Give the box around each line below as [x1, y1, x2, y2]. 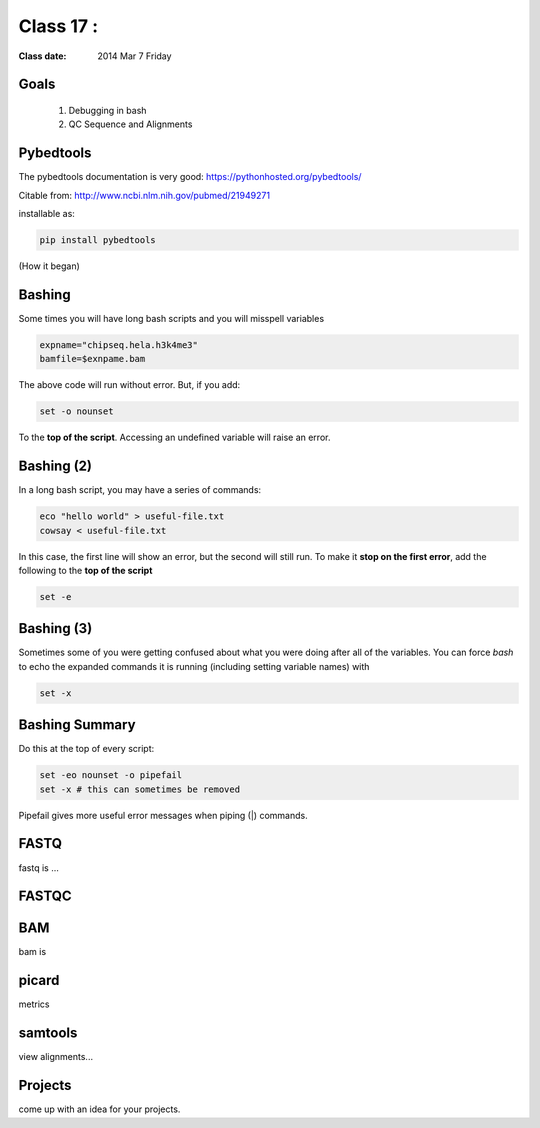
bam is [18, 946, 47, 958]
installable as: [18, 208, 75, 220]
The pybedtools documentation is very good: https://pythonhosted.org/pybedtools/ [18, 171, 362, 183]
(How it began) [18, 260, 80, 272]
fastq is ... [18, 861, 59, 874]
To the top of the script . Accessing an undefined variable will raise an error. [18, 431, 331, 444]
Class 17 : [18, 15, 99, 37]
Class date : [18, 50, 67, 62]
